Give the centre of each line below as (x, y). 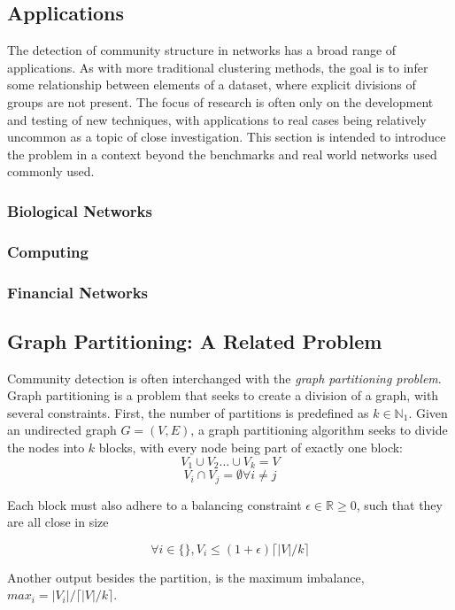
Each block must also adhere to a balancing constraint (154, 504)
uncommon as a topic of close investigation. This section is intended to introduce (227, 137)
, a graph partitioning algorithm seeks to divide (319, 430)
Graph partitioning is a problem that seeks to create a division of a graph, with (223, 395)
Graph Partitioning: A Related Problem (195, 340)
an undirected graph (62, 430)
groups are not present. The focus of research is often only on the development (220, 101)
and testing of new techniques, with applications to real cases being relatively (217, 119)
